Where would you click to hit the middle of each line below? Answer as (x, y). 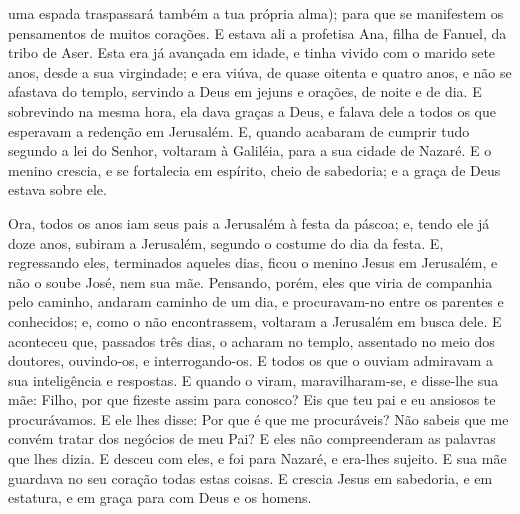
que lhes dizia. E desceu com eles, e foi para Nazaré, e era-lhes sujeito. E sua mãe (257, 458)
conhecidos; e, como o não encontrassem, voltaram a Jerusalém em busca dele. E (255, 320)
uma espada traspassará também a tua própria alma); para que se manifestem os (256, 13)
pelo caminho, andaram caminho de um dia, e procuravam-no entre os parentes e (256, 301)
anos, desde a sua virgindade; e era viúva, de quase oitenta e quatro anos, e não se (260, 71)
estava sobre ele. (57, 189)
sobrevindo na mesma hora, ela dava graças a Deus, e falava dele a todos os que (252, 110)
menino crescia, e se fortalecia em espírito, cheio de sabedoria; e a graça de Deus (254, 169)
